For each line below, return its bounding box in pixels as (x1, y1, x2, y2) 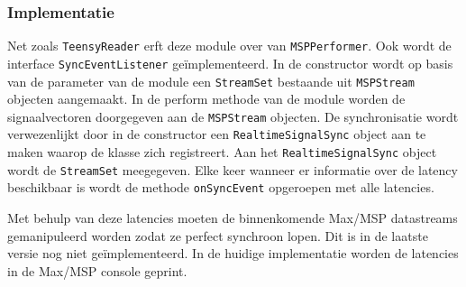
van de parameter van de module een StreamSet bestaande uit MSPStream (7, 71, 415, 90)
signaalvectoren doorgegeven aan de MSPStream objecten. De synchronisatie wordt (7, 106, 459, 125)
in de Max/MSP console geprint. (7, 261, 187, 280)
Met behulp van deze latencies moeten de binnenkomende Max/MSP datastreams (7, 208, 458, 227)
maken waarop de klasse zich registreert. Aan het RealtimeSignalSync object (7, 143, 437, 162)
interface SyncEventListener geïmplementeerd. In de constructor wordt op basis (7, 53, 453, 72)
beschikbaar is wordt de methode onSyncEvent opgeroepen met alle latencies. (7, 178, 434, 197)
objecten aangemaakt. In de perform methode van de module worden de (7, 89, 406, 108)
